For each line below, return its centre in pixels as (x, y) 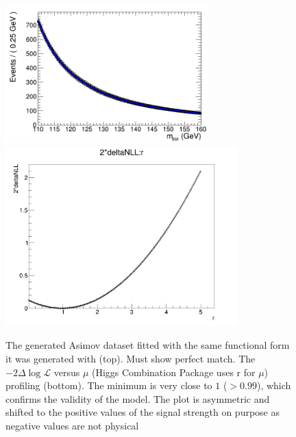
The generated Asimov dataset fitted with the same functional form (148, 345)
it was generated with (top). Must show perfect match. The (131, 359)
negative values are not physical (72, 426)
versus (67, 372)
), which (274, 385)
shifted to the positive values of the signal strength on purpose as (143, 412)
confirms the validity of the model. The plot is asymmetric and (138, 398)
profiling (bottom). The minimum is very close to (109, 385)
